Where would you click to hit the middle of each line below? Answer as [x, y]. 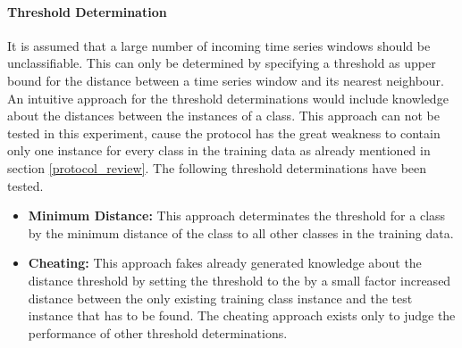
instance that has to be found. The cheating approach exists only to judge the [242, 315]
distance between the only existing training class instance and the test [220, 298]
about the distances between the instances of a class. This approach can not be [223, 116]
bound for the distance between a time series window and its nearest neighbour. [226, 80]
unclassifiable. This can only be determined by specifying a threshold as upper [222, 63]
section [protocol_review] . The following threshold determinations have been [217, 167]
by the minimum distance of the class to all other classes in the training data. [241, 232]
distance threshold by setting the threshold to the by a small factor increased [239, 280]
